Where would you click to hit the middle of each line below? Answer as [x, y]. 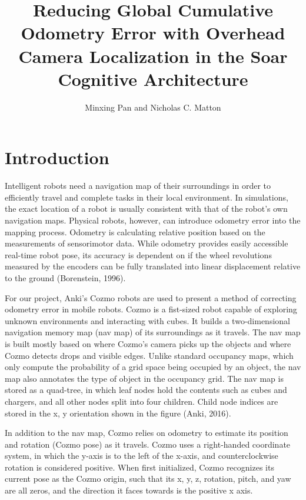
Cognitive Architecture [153, 79]
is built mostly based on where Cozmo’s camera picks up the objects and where [148, 343]
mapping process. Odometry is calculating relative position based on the [135, 231]
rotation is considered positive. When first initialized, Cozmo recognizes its [139, 467]
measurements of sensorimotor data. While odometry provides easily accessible [147, 243]
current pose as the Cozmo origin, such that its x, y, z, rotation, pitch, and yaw [148, 479]
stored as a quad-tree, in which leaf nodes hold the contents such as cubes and [146, 390]
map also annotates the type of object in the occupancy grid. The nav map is [144, 378]
